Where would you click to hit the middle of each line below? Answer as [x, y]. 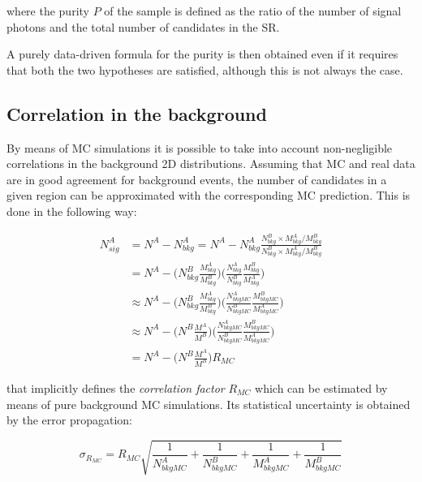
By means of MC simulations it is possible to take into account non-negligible [200, 147]
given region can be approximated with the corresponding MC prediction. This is [209, 195]
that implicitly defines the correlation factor [116, 387]
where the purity [48, 11]
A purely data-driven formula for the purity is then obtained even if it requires [202, 54]
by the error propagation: [69, 420]
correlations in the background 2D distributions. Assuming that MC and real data [211, 164]
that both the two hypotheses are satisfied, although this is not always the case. [205, 69]
